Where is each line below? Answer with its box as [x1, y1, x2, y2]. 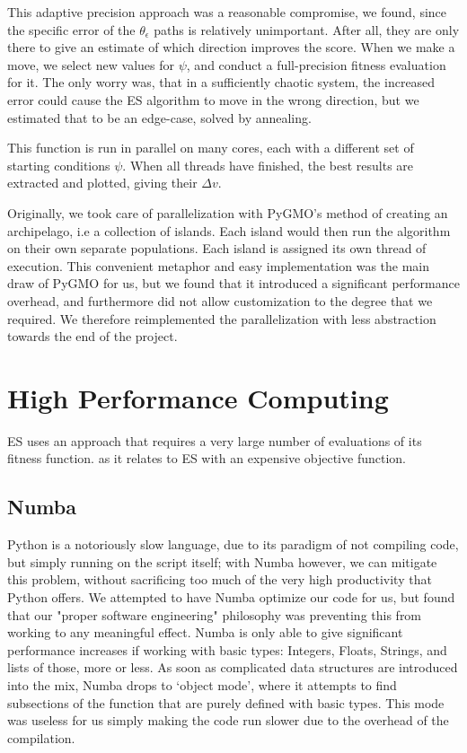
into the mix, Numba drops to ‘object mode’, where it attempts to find [7, 675, 397, 694]
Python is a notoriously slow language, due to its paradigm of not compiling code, [7, 535, 459, 554]
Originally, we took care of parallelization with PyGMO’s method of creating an [7, 203, 448, 222]
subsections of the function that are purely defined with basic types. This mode [7, 693, 445, 712]
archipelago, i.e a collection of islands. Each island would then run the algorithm [7, 221, 451, 240]
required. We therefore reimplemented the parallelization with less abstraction [7, 309, 436, 328]
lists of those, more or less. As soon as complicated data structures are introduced [7, 658, 458, 677]
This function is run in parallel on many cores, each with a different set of [7, 138, 414, 157]
